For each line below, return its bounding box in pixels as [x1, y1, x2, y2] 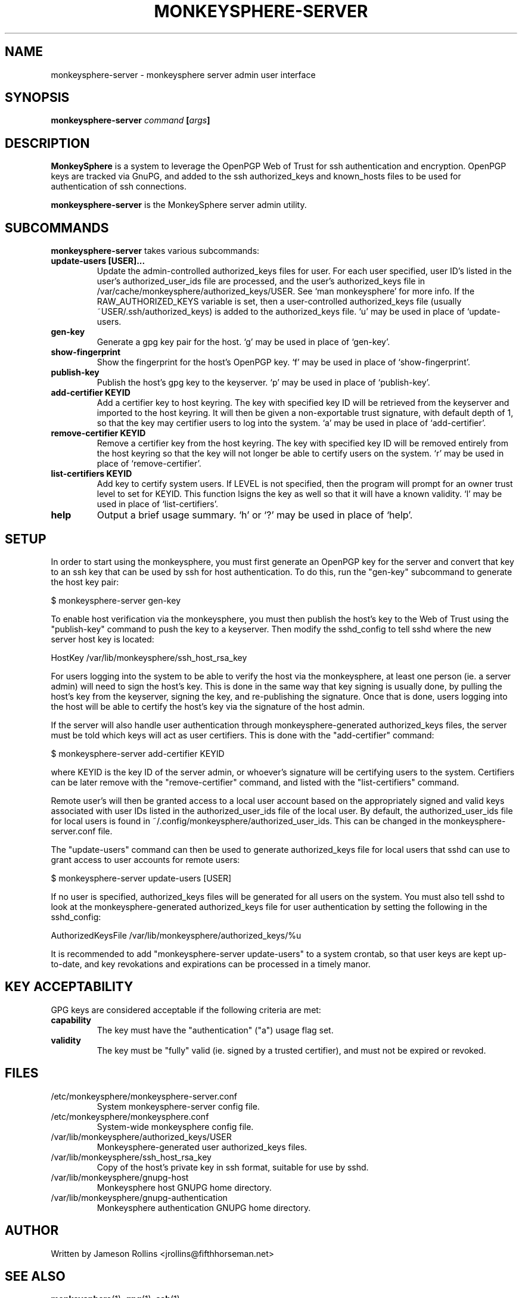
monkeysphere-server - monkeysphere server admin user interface [51, 69, 316, 80]
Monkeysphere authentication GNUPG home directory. [97, 1202, 311, 1213]
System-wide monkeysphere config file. [97, 1121, 254, 1132]
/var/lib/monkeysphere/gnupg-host [51, 1172, 189, 1182]
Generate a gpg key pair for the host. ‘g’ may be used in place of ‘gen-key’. [97, 337, 390, 347]
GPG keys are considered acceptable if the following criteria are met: [51, 1004, 321, 1015]
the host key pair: [51, 576, 119, 587]
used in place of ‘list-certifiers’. [97, 499, 219, 510]
